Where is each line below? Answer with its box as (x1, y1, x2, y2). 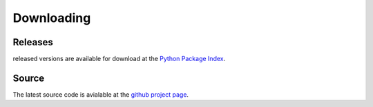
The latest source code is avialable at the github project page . (12, 90, 189, 99)
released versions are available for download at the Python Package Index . (12, 55, 226, 63)
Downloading (12, 10, 91, 25)
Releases (12, 36, 53, 48)
